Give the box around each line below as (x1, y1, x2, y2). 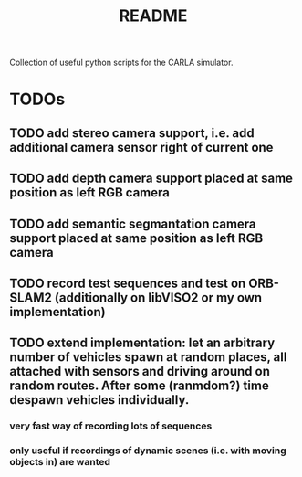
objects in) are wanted (9, 456, 111, 469)
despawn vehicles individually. (9, 392, 190, 408)
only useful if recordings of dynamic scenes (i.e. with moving (9, 444, 286, 457)
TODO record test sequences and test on (9, 275, 246, 291)
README (119, 5, 188, 26)
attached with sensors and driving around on (9, 364, 271, 379)
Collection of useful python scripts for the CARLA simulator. (9, 57, 234, 69)
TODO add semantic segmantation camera (9, 216, 257, 231)
